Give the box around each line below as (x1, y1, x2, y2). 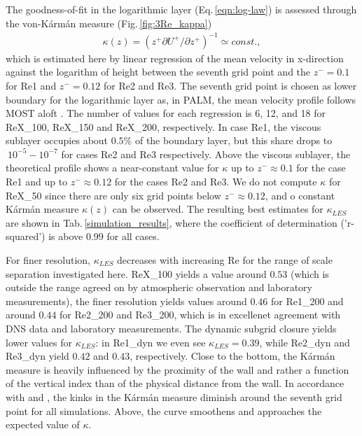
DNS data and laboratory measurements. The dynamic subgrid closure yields (6, 321, 337, 335)
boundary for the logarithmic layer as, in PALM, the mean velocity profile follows (6, 92, 356, 106)
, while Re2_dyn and (259, 335, 350, 349)
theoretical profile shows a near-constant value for (6, 160, 219, 175)
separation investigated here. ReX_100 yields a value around (6, 266, 267, 281)
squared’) (6, 229, 46, 244)
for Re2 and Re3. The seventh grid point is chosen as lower (104, 78, 357, 92)
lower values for (6, 335, 73, 349)
